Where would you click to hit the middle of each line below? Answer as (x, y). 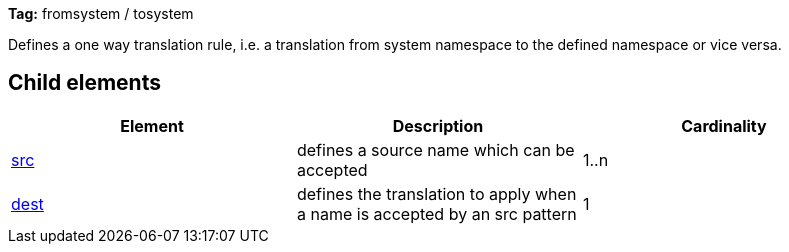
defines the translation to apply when (436, 193)
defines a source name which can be (435, 149)
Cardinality (724, 125)
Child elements (84, 83)
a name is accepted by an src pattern (436, 213)
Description (438, 125)
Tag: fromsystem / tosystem (101, 13)
